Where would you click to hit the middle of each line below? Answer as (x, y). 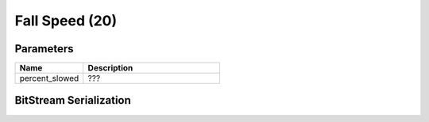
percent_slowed (49, 78)
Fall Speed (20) (66, 21)
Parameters (44, 49)
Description (110, 68)
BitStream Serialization (73, 100)
